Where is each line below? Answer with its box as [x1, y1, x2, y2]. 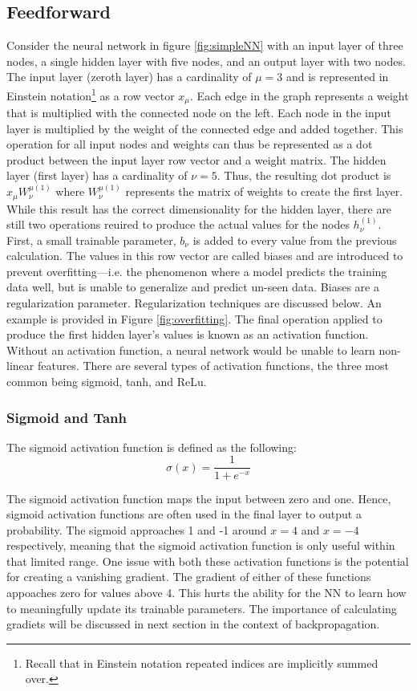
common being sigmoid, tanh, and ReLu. [6, 373, 207, 390]
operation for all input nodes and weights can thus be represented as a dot [6, 136, 373, 152]
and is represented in [285, 68, 389, 85]
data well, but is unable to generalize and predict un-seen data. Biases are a [6, 278, 379, 295]
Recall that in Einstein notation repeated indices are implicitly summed [25, 654, 379, 671]
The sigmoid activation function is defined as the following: [6, 438, 297, 455]
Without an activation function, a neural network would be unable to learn [6, 341, 375, 358]
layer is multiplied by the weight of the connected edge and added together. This [6, 120, 403, 136]
